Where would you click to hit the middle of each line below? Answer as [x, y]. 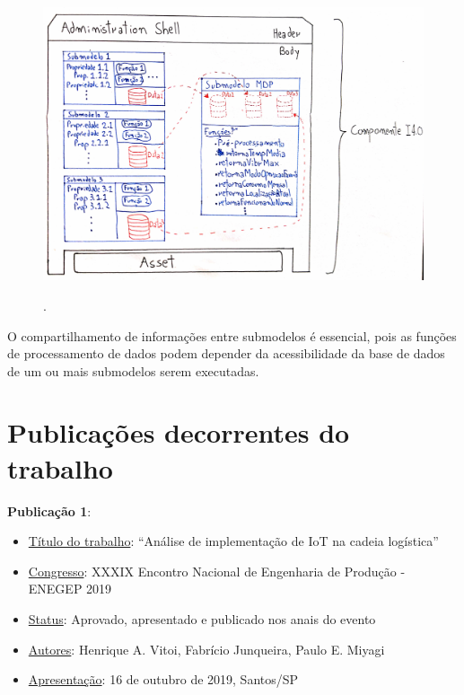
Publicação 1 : [49, 510]
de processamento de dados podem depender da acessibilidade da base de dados [226, 353]
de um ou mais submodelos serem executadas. [133, 370]
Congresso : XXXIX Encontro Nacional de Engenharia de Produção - [217, 571]
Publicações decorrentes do [179, 432]
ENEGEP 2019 [70, 589]
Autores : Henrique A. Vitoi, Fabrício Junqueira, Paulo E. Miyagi [206, 649]
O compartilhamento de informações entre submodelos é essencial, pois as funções [232, 335]
